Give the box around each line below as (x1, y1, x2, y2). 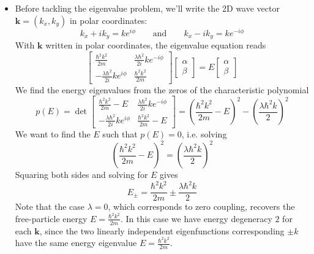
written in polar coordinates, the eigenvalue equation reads (45, 39, 266, 52)
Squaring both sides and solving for (15, 168, 148, 181)
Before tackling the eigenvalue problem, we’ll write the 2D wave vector (15, 2, 280, 14)
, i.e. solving (181, 128, 227, 140)
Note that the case (15, 200, 85, 213)
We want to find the (15, 128, 91, 140)
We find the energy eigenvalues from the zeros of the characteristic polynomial (15, 83, 309, 96)
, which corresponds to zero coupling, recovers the (108, 200, 295, 213)
